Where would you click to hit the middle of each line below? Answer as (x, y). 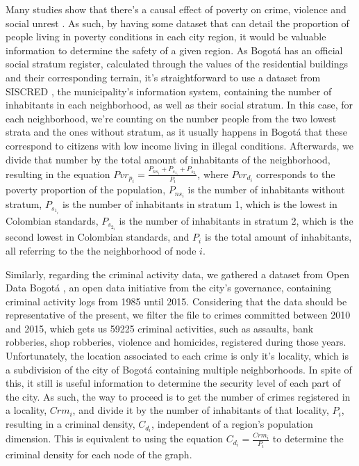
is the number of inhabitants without (266, 190)
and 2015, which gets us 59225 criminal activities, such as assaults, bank (160, 328)
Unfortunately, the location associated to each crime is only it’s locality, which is (177, 356)
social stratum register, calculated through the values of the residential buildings (177, 64)
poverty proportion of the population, (86, 190)
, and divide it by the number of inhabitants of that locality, (201, 410)
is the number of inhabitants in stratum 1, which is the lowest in (200, 204)
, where (213, 174)
